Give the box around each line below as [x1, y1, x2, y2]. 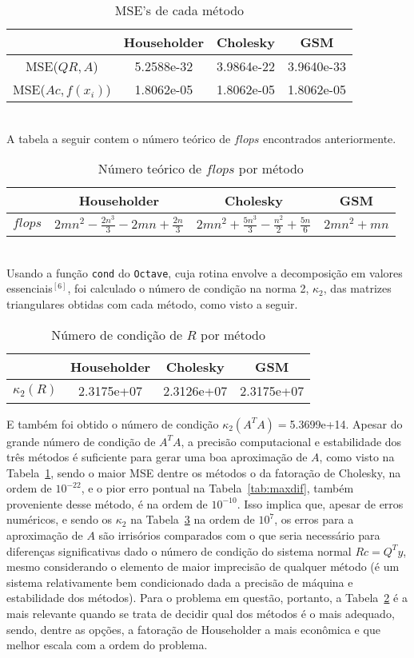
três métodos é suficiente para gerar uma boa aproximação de [6, 449, 308, 465]
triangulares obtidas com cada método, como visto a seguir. [6, 295, 298, 312]
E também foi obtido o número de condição [6, 415, 219, 432]
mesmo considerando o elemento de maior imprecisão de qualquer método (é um [6, 558, 400, 575]
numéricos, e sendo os [6, 511, 113, 528]
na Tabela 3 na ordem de [130, 511, 255, 528]
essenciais [6, 280, 53, 297]
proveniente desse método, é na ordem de [6, 495, 208, 512]
